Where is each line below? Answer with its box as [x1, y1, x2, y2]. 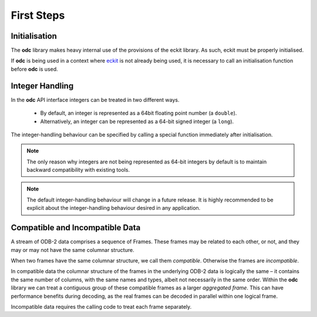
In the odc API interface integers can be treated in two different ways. [11, 96, 180, 103]
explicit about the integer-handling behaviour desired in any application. [26, 204, 201, 212]
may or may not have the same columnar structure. [11, 246, 134, 253]
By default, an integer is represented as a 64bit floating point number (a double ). [40, 110, 237, 117]
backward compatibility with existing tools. [26, 166, 130, 173]
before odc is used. [11, 65, 58, 73]
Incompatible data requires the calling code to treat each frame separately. [11, 303, 192, 310]
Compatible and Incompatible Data [11, 223, 141, 233]
